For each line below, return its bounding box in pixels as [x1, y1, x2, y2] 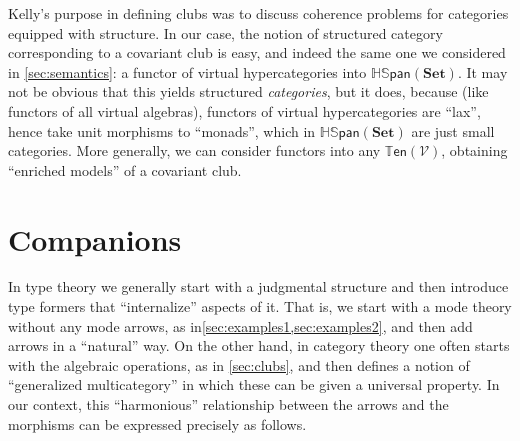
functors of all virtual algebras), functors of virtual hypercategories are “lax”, [8, 100, 481, 121]
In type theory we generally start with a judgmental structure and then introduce [8, 276, 509, 297]
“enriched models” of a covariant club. [8, 159, 242, 180]
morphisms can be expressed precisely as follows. [8, 413, 307, 434]
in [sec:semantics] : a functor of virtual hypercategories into [8, 61, 367, 82]
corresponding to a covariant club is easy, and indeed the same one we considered [8, 42, 506, 63]
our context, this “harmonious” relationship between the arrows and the [8, 394, 449, 415]
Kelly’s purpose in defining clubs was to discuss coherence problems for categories [8, 3, 509, 23]
